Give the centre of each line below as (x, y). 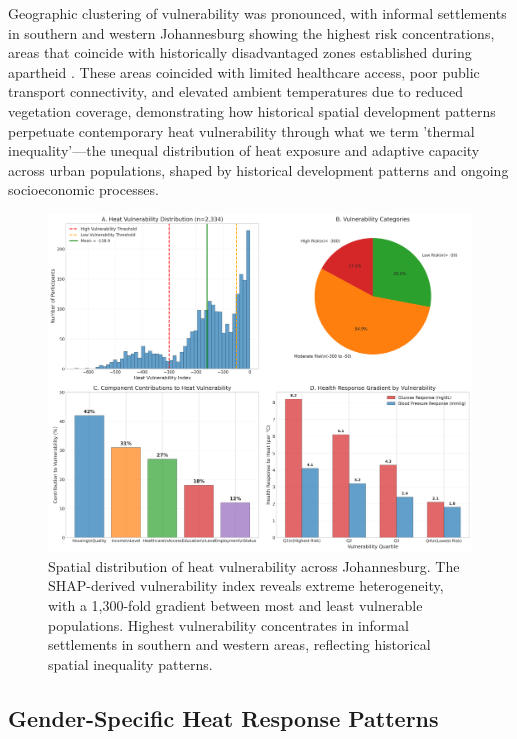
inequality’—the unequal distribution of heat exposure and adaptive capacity (244, 150)
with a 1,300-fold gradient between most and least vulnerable (235, 605)
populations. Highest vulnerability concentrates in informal (228, 624)
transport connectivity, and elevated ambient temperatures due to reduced (235, 91)
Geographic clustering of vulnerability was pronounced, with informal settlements (257, 13)
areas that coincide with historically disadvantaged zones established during (240, 52)
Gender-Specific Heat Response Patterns (223, 717)
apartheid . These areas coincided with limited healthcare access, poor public (244, 71)
